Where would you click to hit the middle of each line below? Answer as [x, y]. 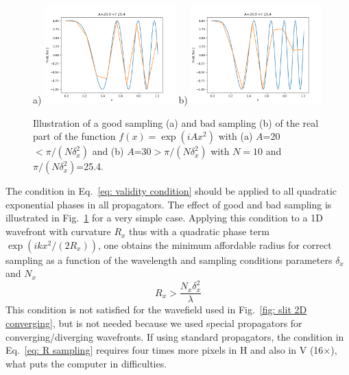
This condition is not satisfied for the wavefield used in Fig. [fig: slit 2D [156, 310]
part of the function [74, 136]
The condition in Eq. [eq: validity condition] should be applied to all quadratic [171, 191]
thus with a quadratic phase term [199, 231]
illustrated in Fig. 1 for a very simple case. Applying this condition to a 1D [164, 218]
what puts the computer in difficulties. [86, 363]
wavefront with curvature [58, 231]
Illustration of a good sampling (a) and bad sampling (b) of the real [176, 122]
